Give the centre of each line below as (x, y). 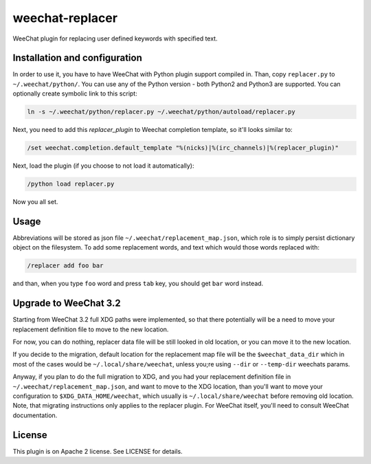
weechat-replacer (65, 18)
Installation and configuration (77, 58)
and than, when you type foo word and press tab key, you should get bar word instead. (138, 284)
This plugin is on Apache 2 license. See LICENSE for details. (98, 451)
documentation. (35, 415)
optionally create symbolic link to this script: (75, 93)
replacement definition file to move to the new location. (91, 329)
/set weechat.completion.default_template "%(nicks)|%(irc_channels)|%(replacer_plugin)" (183, 148)
